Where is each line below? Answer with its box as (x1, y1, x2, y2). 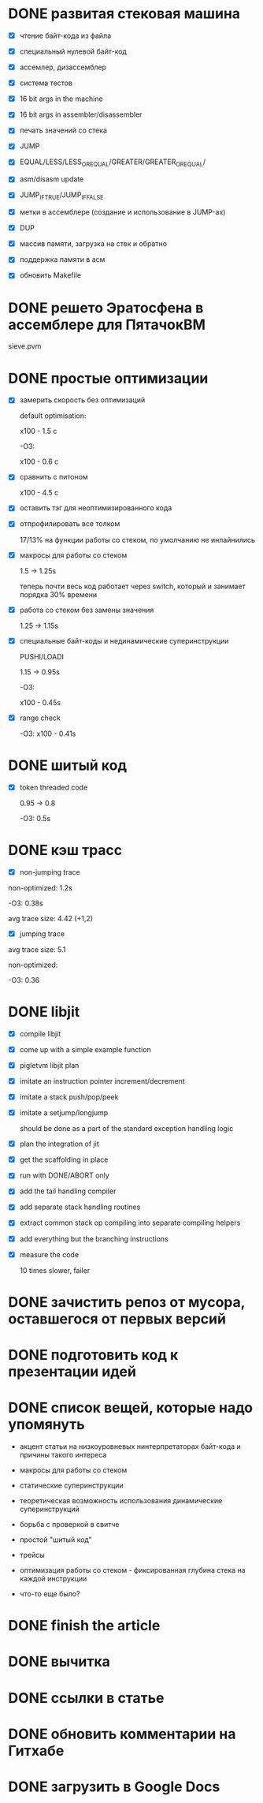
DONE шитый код (8, 756, 128, 774)
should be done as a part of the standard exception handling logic (19, 1124, 234, 1133)
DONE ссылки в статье (8, 1689, 165, 1707)
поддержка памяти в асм (19, 255, 106, 264)
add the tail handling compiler (19, 1186, 117, 1196)
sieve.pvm (8, 342, 42, 351)
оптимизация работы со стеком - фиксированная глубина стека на (19, 1565, 246, 1574)
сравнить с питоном (19, 472, 88, 482)
